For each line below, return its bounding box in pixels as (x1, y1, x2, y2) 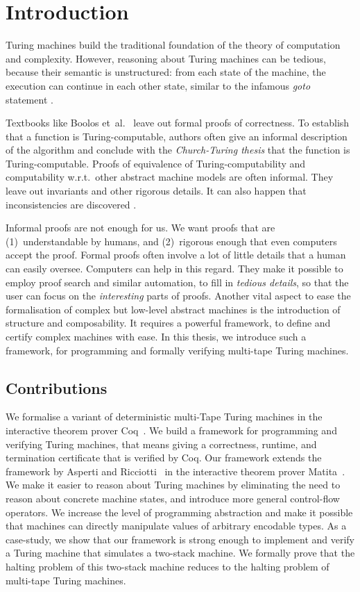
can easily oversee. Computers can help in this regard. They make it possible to (6, 261, 343, 276)
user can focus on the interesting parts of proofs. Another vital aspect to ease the (6, 288, 351, 303)
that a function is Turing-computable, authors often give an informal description (6, 129, 348, 143)
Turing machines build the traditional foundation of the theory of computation (6, 38, 341, 52)
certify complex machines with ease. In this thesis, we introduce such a (6, 329, 307, 343)
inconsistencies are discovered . (6, 197, 137, 211)
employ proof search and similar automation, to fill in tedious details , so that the (6, 274, 349, 289)
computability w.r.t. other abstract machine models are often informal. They (6, 170, 334, 184)
